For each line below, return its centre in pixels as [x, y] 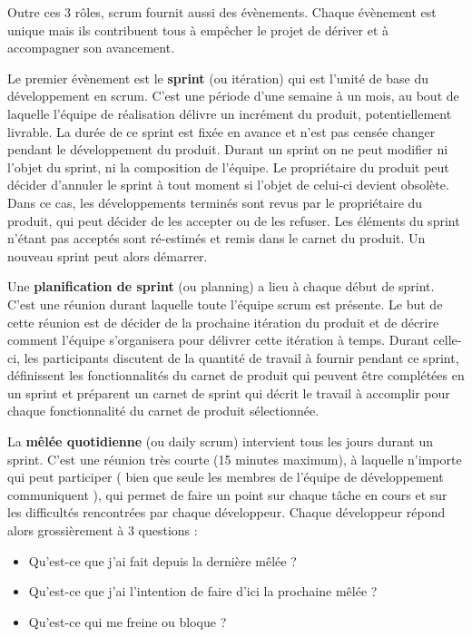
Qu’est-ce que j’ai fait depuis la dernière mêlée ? [162, 560]
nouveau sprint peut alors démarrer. [108, 255]
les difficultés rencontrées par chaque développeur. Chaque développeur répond [226, 512]
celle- [447, 340]
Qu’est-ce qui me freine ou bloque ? [128, 621]
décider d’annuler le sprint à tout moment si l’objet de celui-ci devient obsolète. [228, 185]
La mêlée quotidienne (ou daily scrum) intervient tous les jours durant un [221, 441]
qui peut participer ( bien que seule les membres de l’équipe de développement [226, 477]
